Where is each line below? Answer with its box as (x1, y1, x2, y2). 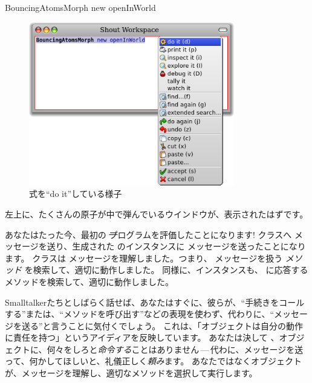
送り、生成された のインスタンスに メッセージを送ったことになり (47, 240, 306, 253)
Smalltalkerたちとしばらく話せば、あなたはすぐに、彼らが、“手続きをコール (5, 295, 305, 308)
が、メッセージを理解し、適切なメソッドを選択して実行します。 (5, 367, 258, 379)
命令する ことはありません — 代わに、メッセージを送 (97, 343, 304, 355)
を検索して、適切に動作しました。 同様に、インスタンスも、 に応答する (24, 263, 308, 276)
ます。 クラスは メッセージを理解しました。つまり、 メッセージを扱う (5, 251, 283, 264)
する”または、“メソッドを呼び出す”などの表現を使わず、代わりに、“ (5, 307, 275, 320)
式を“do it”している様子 (29, 187, 122, 200)
